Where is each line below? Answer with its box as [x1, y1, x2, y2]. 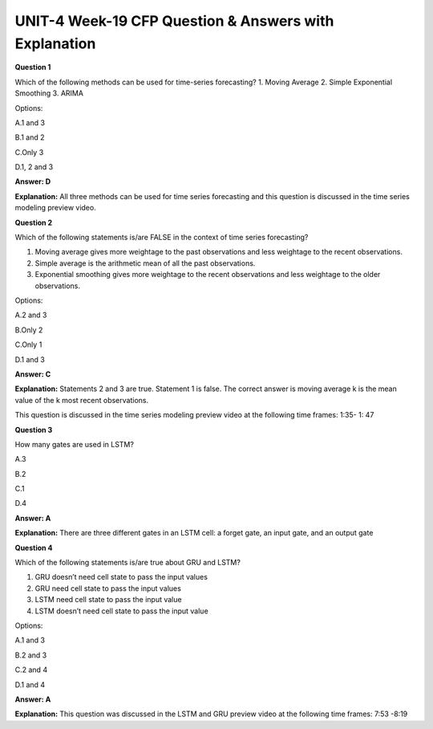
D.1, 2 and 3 [14, 162, 54, 172]
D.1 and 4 [14, 679, 46, 690]
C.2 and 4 [14, 665, 48, 674]
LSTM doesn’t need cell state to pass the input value [34, 606, 208, 616]
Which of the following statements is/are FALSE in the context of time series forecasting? [14, 233, 309, 242]
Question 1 [14, 63, 51, 72]
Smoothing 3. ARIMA [14, 88, 84, 98]
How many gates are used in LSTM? [14, 439, 134, 449]
